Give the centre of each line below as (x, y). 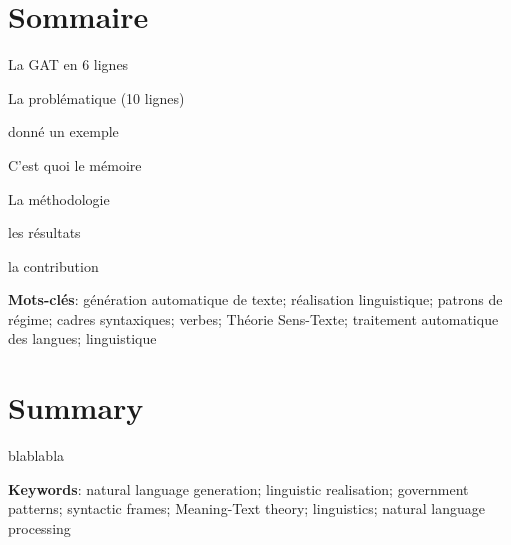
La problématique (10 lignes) (96, 97)
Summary (76, 407)
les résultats (44, 232)
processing (39, 527)
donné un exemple (63, 131)
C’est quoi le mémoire (75, 164)
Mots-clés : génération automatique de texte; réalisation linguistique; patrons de (255, 299)
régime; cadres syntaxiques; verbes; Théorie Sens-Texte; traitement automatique (253, 318)
